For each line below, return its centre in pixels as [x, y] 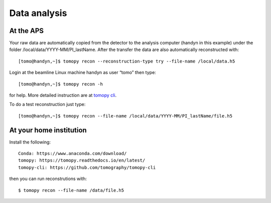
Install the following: [30, 142]
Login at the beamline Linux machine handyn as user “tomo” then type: [83, 72]
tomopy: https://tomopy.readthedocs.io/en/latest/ [82, 160]
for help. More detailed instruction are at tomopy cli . [63, 95]
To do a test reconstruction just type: [47, 104]
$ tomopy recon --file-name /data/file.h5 [71, 190]
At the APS [27, 31]
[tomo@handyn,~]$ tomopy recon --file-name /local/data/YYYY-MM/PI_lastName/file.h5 [125, 116]
